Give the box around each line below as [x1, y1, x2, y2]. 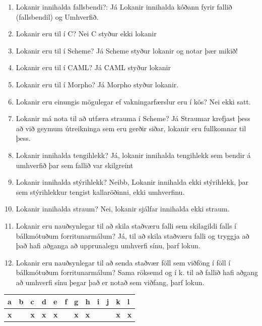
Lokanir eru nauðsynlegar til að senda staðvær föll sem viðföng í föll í [16, 257, 231, 267]
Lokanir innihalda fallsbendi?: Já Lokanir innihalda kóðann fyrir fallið [16, 2, 232, 12]
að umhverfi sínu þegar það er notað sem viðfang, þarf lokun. [16, 277, 205, 287]
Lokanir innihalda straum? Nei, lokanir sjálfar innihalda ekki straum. [16, 203, 230, 214]
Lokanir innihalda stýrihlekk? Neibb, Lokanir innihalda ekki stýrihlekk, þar [16, 177, 249, 187]
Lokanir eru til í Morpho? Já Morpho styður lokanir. [16, 79, 179, 89]
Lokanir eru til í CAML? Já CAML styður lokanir [16, 62, 171, 73]
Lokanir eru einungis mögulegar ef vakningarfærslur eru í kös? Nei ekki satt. [16, 96, 251, 106]
